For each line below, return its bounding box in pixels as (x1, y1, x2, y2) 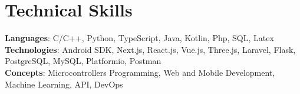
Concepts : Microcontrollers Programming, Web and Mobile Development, (5, 66, 275, 78)
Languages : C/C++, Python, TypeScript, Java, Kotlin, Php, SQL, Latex (5, 32, 274, 44)
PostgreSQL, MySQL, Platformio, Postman (5, 55, 161, 67)
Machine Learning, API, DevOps (5, 78, 123, 90)
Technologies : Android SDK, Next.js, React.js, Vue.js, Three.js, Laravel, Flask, (5, 43, 296, 55)
